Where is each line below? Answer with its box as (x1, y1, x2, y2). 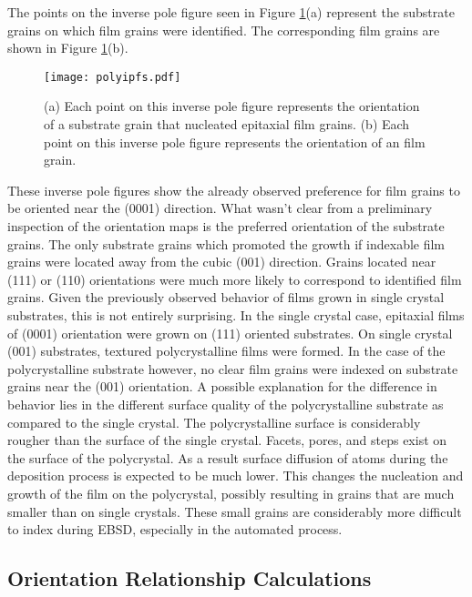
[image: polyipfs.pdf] (44, 70, 181, 84)
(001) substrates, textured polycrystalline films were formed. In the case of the (7, 341, 446, 360)
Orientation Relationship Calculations (7, 564, 372, 592)
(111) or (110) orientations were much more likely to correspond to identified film (7, 269, 462, 288)
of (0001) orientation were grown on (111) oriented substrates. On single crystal (7, 323, 453, 342)
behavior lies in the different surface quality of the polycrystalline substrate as (7, 394, 444, 413)
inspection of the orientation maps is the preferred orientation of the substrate (7, 217, 445, 235)
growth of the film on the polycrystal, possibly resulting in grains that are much (7, 483, 455, 502)
